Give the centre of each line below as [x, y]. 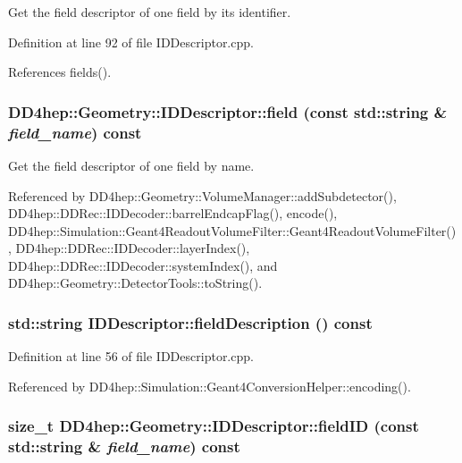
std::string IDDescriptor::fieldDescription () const [190, 323]
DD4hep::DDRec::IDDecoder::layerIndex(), [133, 248]
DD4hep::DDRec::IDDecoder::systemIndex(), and [143, 265]
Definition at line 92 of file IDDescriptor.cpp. [131, 42]
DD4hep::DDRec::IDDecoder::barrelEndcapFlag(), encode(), [173, 213]
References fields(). [60, 72]
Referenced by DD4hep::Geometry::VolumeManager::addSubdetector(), [202, 195]
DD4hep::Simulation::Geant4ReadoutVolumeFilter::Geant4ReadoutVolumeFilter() [232, 230]
